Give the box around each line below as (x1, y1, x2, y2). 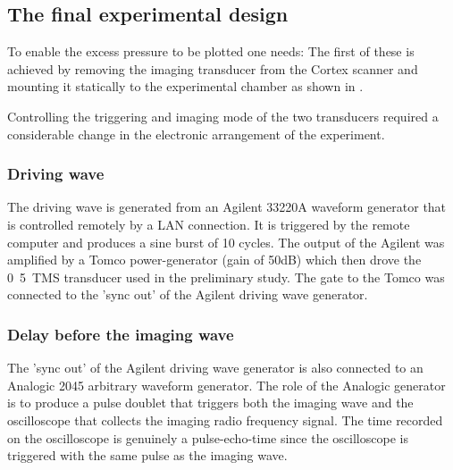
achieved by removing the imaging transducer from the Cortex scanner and (7, 59, 418, 78)
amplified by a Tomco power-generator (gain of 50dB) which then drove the (7, 250, 422, 269)
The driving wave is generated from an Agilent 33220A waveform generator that (7, 197, 447, 216)
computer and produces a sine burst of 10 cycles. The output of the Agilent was (7, 232, 445, 251)
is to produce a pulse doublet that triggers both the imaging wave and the (7, 393, 414, 412)
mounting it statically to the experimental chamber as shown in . (7, 77, 364, 96)
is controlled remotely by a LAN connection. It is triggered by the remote (7, 214, 410, 233)
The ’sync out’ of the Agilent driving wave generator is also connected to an (7, 358, 424, 377)
